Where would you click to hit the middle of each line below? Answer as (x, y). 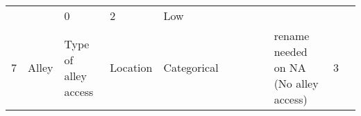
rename (292, 36)
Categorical (191, 67)
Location (131, 67)
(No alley (296, 83)
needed (291, 51)
